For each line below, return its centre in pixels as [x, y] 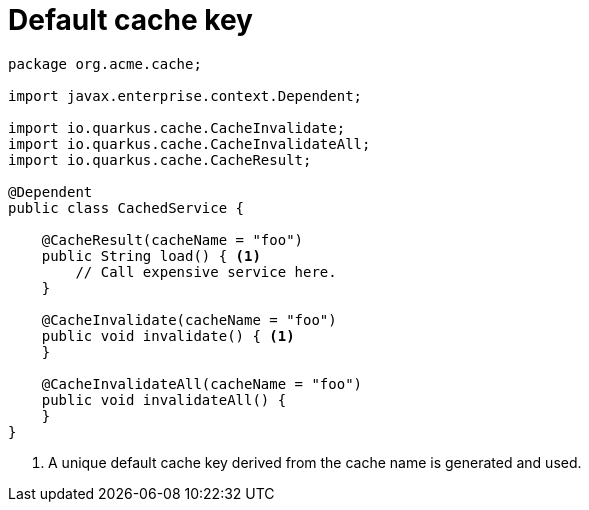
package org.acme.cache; [105, 63]
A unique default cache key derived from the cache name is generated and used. [315, 462]
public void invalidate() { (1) [168, 335]
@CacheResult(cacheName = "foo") [172, 239]
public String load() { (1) [151, 255]
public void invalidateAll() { [164, 399]
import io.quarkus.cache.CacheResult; [160, 159]
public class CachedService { [126, 207]
